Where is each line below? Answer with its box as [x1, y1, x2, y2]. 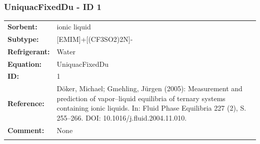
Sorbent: [7, 21, 37, 31]
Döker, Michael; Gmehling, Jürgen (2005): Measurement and [56, 83, 242, 94]
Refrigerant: [7, 46, 50, 56]
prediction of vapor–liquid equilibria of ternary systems [56, 93, 225, 103]
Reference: [7, 98, 44, 108]
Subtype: [7, 33, 39, 44]
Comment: [7, 125, 44, 135]
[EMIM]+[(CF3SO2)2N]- [56, 33, 133, 44]
